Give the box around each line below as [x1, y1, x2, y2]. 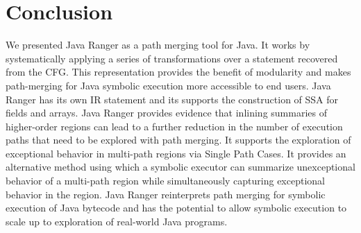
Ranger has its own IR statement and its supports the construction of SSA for [6, 92, 339, 106]
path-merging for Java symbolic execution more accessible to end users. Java [6, 78, 331, 92]
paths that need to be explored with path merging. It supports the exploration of [6, 132, 351, 147]
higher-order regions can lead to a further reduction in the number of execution [6, 119, 343, 133]
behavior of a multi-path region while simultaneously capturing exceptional [6, 173, 325, 188]
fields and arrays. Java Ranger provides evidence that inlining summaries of [6, 105, 327, 120]
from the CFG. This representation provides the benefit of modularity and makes [6, 64, 351, 79]
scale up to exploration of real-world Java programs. [6, 214, 228, 228]
